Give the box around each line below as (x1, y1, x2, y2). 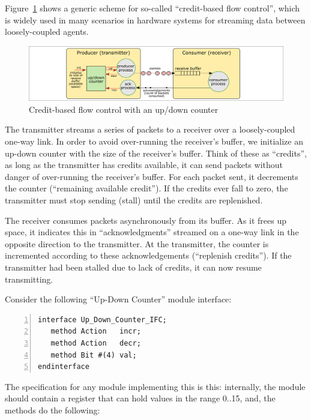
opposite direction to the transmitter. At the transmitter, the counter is (5, 237, 269, 250)
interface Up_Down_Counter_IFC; (38, 315, 167, 324)
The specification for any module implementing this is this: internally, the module (5, 380, 306, 392)
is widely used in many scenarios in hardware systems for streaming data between (5, 13, 306, 26)
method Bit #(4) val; (50, 350, 137, 359)
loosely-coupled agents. (5, 25, 89, 38)
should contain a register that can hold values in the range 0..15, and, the (5, 392, 276, 404)
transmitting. (5, 272, 53, 285)
